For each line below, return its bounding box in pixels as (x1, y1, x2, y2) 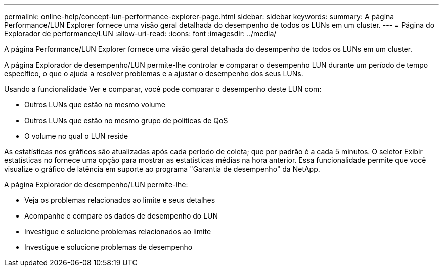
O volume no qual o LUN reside (24, 132, 128, 140)
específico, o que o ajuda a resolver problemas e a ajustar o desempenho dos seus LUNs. (4, 69, 303, 78)
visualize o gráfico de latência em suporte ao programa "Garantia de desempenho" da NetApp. (4, 165, 320, 173)
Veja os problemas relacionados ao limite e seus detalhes (24, 196, 215, 204)
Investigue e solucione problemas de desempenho (24, 243, 193, 251)
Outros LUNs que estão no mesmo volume (24, 100, 165, 109)
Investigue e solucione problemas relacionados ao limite (24, 227, 211, 236)
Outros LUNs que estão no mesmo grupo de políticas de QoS (24, 116, 228, 125)
